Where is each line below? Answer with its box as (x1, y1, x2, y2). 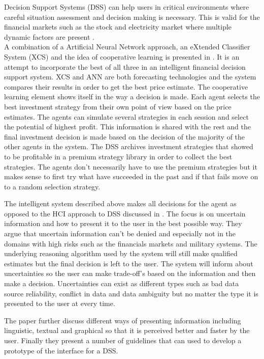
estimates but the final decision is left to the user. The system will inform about (4, 258, 253, 268)
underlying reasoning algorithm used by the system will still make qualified (4, 248, 238, 259)
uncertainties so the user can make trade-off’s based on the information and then (4, 268, 256, 279)
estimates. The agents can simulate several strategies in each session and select (4, 111, 249, 122)
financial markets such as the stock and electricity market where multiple (4, 21, 232, 32)
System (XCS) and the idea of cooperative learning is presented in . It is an (4, 51, 240, 62)
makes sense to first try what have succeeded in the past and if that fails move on (4, 171, 258, 182)
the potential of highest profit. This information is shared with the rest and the (4, 121, 251, 132)
